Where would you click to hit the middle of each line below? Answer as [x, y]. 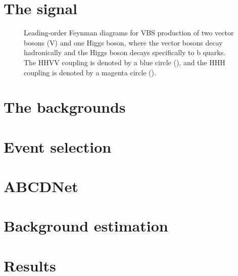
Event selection [58, 146]
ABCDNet [41, 186]
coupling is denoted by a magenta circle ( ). [90, 72]
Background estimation [86, 226]
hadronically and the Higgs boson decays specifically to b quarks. [125, 52]
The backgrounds [65, 107]
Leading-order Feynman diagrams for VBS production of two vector [129, 33]
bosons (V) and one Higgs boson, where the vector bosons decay [123, 42]
